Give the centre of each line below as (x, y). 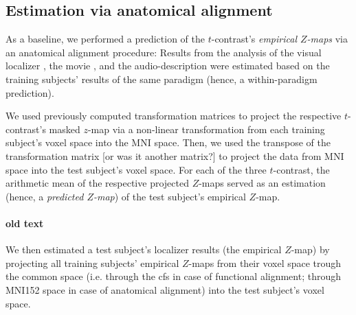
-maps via (327, 39)
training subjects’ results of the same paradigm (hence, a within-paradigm (162, 79)
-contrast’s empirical (254, 39)
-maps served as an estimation (262, 183)
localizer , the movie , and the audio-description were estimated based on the (168, 66)
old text (25, 223)
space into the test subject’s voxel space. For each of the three (136, 169)
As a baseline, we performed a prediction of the (105, 39)
